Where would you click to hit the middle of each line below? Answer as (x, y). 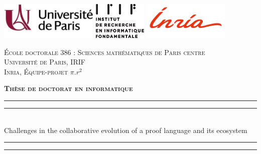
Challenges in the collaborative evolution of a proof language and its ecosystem (126, 130)
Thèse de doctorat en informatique (69, 88)
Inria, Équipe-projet (36, 71)
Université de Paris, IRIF (45, 62)
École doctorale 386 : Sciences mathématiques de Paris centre (105, 52)
